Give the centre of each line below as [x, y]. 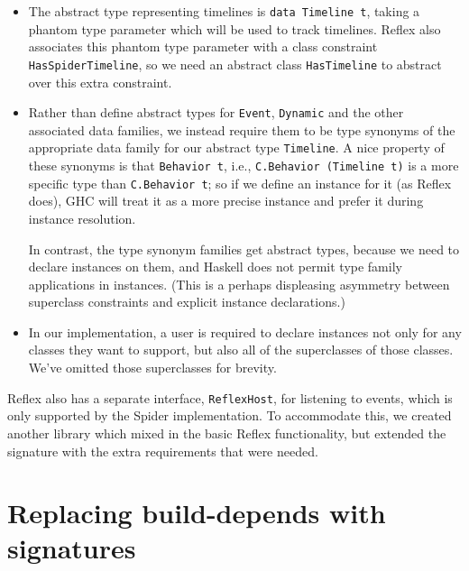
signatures [72, 548]
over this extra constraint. [100, 82]
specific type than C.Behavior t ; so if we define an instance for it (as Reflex [240, 183]
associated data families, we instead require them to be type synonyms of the [242, 129]
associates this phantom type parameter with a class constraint [203, 46]
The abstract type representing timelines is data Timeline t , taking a [224, 11]
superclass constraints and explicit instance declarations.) [187, 302]
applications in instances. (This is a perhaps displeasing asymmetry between [239, 284]
